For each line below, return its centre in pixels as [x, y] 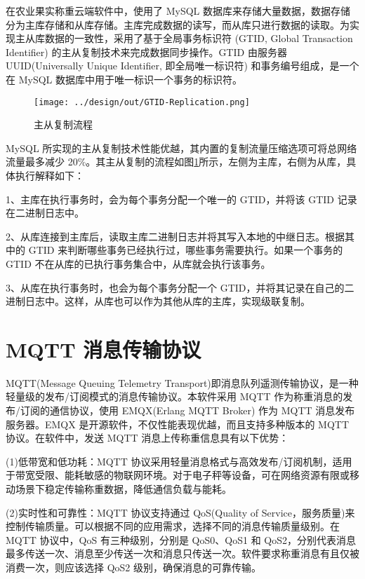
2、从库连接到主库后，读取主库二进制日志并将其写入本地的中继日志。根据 [175, 236]
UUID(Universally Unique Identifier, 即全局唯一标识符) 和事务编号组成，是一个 [182, 66]
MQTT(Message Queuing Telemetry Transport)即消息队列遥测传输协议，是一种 [182, 382]
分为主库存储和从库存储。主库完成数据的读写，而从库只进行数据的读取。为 [178, 24]
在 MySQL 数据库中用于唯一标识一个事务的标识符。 [124, 79]
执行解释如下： [49, 175]
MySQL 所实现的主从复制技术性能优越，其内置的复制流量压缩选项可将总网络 [181, 148]
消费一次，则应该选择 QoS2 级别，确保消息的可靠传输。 [133, 567]
